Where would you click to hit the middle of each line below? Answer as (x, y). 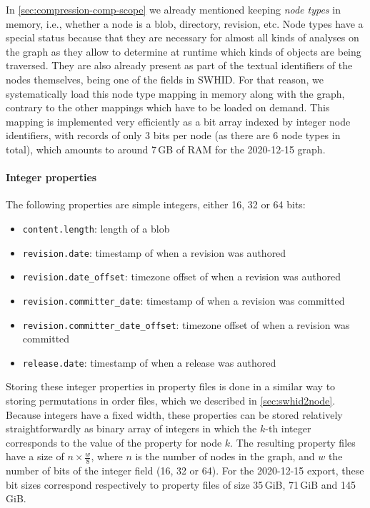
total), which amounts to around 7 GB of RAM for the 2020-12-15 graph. (166, 149)
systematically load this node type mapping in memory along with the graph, (175, 93)
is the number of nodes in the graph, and (225, 456)
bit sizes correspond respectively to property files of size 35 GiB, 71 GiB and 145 (181, 484)
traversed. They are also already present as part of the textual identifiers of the (179, 65)
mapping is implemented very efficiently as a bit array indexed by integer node (178, 121)
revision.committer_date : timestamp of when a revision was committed (184, 300)
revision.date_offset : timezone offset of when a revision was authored (182, 276)
